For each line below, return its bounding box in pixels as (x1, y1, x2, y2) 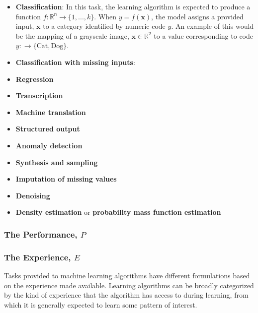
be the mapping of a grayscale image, (15, 30, 129, 41)
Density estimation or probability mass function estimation (15, 207, 221, 217)
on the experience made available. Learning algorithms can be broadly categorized (4, 280, 254, 290)
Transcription (15, 90, 63, 101)
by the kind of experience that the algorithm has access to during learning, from (4, 290, 249, 300)
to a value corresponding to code (154, 30, 254, 41)
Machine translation (15, 107, 86, 117)
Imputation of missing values (15, 174, 117, 184)
